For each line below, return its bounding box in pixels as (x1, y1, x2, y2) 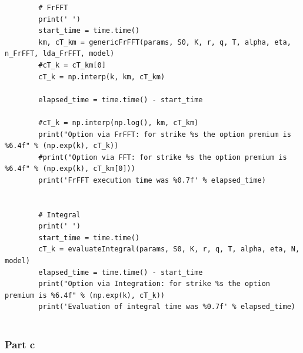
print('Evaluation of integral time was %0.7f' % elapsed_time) (38, 302, 295, 311)
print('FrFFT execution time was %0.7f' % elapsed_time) (38, 176, 266, 184)
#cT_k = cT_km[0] (38, 60, 106, 69)
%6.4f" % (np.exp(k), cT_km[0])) (5, 164, 135, 173)
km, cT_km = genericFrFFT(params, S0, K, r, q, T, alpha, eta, (38, 38, 291, 46)
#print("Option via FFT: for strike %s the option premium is (38, 153, 287, 162)
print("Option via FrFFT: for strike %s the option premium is (38, 130, 291, 139)
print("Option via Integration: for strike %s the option (38, 280, 271, 288)
